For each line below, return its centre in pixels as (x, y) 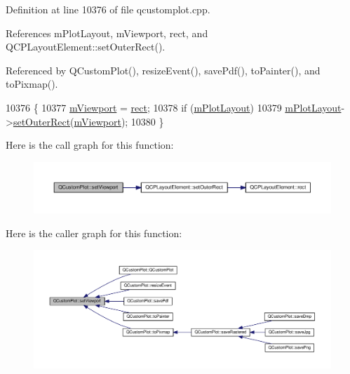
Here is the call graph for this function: (90, 145)
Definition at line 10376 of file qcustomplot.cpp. (108, 9)
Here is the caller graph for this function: (94, 233)
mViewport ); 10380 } (119, 121)
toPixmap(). (32, 84)
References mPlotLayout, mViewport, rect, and (107, 33)
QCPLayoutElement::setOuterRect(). (86, 47)
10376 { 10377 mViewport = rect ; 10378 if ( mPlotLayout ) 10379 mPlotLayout (174, 107)
